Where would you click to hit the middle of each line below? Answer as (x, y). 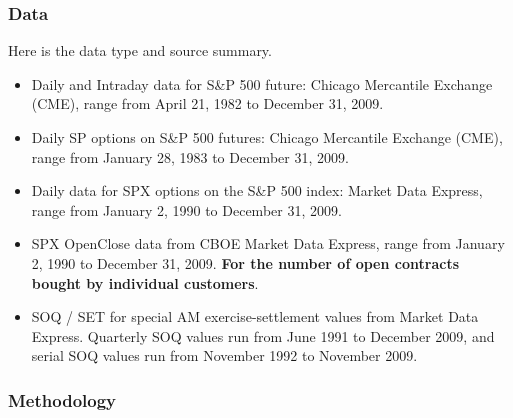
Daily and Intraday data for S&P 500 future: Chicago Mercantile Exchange (262, 83)
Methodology (62, 399)
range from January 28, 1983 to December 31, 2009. (190, 156)
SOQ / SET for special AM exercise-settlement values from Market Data (255, 316)
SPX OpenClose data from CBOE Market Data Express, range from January (268, 243)
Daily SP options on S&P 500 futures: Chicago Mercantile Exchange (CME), (267, 137)
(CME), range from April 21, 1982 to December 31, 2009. (207, 103)
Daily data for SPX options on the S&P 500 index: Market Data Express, (257, 190)
